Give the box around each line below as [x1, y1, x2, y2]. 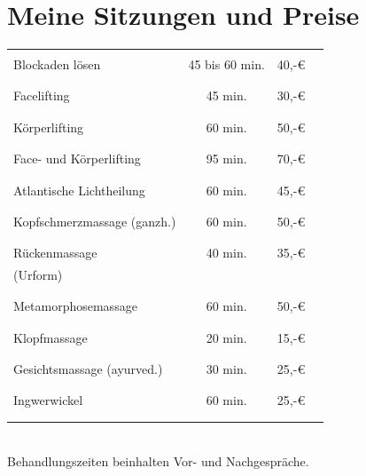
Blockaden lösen [13, 55, 101, 74]
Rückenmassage [13, 243, 97, 262]
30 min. [206, 360, 247, 378]
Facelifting [13, 86, 70, 105]
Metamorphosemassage [13, 297, 137, 315]
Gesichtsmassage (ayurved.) [13, 360, 163, 378]
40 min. [206, 243, 247, 262]
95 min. [206, 149, 247, 168]
